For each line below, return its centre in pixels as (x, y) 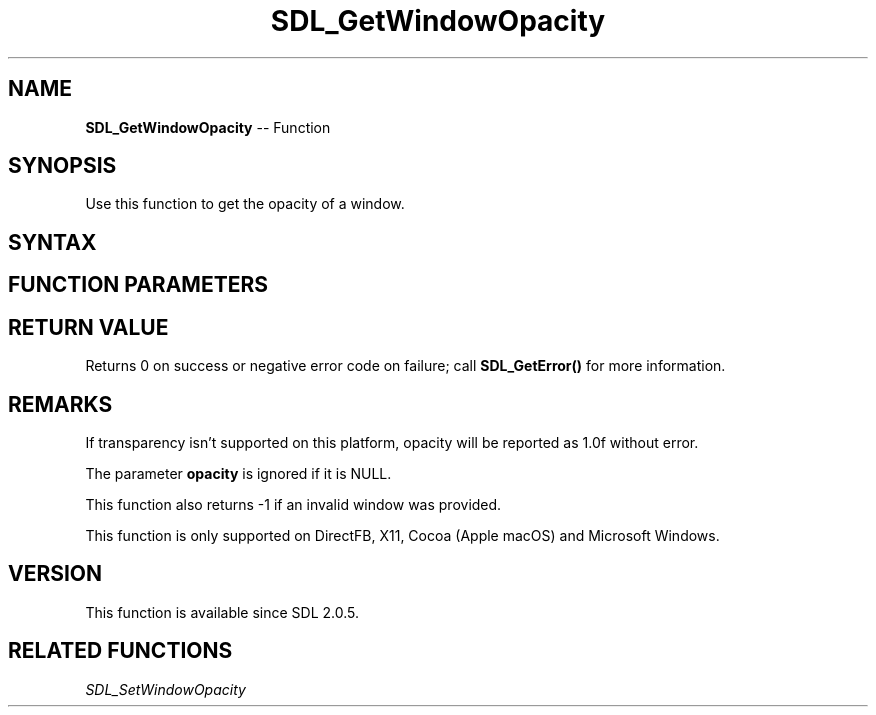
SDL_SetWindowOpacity (165, 689)
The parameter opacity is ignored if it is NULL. (238, 473)
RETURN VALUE (88, 327)
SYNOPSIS (62, 166)
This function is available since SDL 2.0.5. (222, 612)
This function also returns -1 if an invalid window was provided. (293, 504)
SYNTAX (52, 242)
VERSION (55, 574)
